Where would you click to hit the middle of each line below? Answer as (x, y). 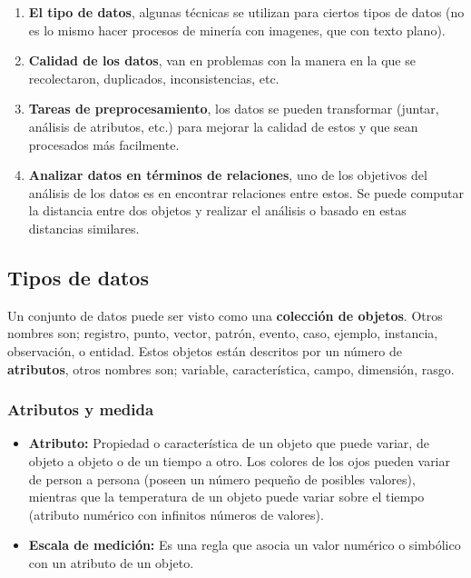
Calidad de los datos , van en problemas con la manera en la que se (222, 60)
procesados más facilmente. (104, 144)
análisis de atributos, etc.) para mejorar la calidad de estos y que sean (223, 126)
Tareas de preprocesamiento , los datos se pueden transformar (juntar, (234, 109)
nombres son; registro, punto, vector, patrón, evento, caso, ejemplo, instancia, (223, 333)
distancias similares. (84, 228)
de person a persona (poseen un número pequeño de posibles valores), (222, 478)
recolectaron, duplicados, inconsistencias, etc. (154, 78)
